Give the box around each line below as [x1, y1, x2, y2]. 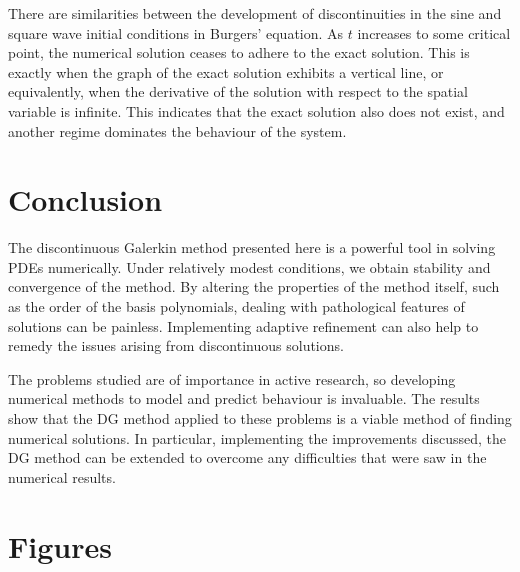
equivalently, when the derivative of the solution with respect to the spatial [8, 81, 468, 102]
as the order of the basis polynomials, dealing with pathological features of [8, 296, 465, 317]
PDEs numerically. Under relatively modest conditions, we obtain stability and [8, 256, 491, 277]
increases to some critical [357, 22, 511, 43]
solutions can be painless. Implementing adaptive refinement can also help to [8, 315, 479, 336]
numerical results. [8, 466, 116, 487]
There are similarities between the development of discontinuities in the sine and [8, 3, 502, 23]
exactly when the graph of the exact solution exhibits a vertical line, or [8, 61, 444, 82]
